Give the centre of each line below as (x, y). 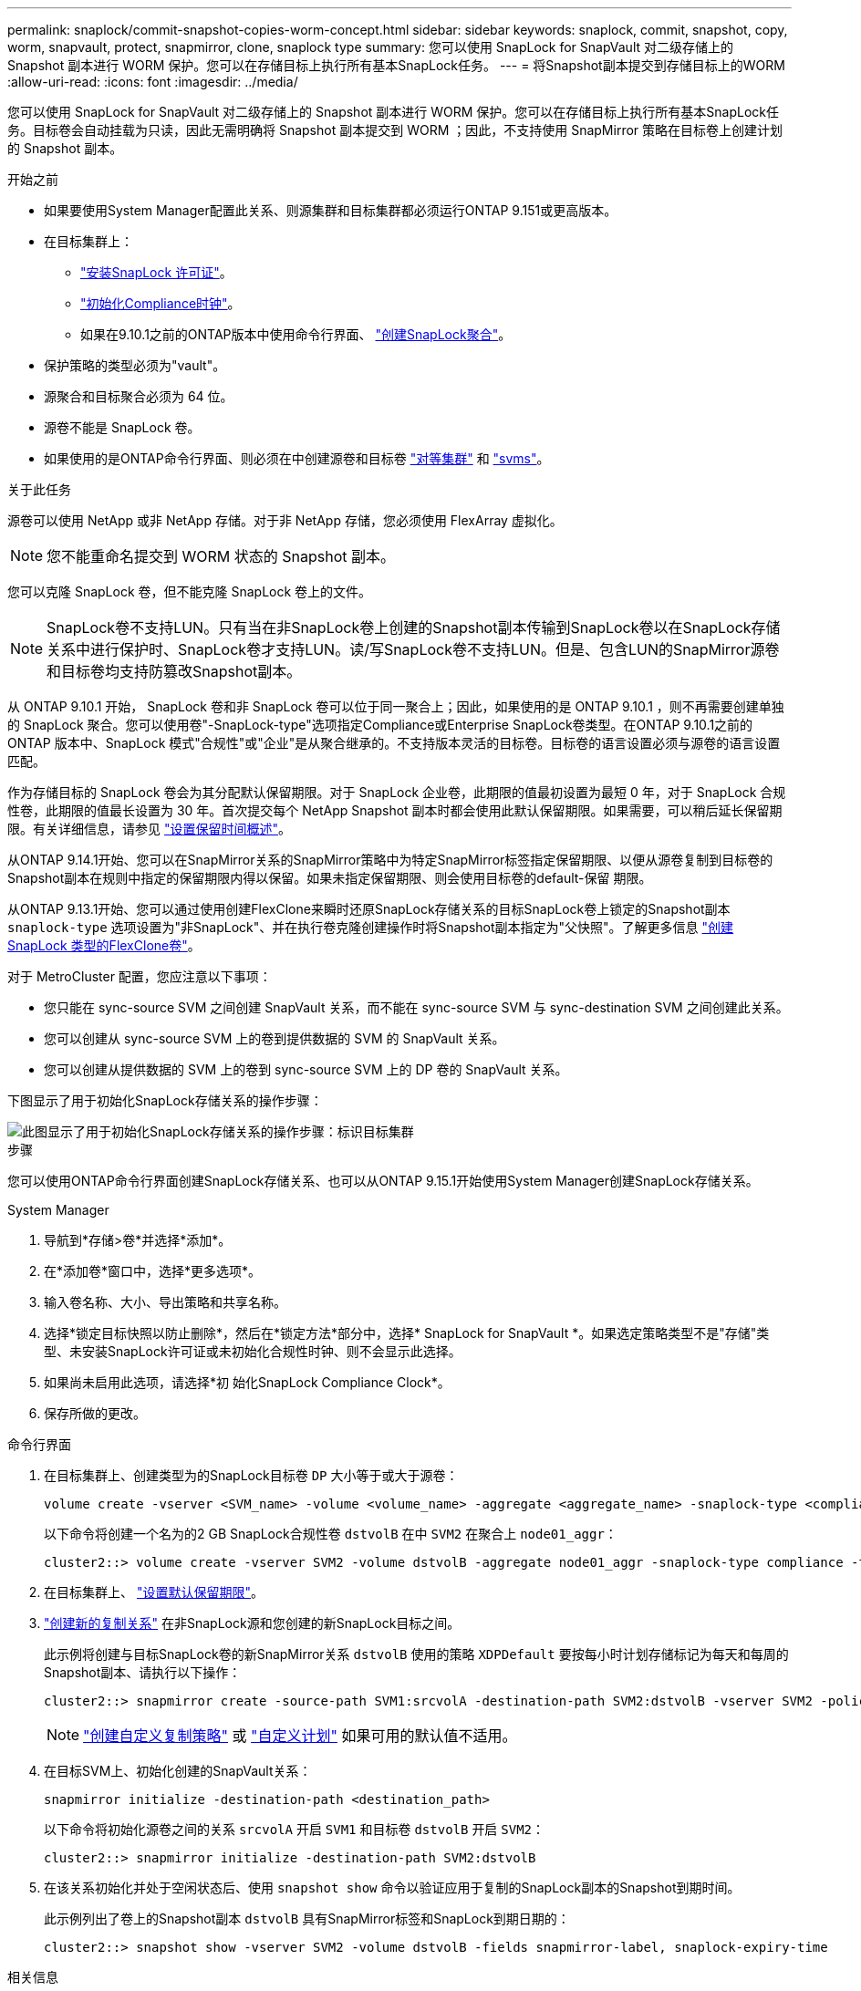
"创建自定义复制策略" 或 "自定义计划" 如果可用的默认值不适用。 (300, 1736)
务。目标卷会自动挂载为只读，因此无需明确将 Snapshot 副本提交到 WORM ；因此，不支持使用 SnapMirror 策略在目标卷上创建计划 (395, 130)
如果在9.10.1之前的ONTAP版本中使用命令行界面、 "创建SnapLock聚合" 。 (296, 334)
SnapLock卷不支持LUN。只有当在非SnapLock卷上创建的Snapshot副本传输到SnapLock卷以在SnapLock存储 (414, 627)
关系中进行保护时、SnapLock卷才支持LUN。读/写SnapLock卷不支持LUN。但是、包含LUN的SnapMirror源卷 (413, 649)
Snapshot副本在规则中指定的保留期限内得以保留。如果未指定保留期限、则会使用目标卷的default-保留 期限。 (330, 878)
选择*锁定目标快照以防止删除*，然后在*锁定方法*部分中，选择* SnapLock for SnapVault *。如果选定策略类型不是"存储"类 (407, 1333)
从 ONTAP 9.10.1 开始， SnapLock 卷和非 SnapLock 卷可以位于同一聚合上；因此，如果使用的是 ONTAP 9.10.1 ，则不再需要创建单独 (396, 706)
